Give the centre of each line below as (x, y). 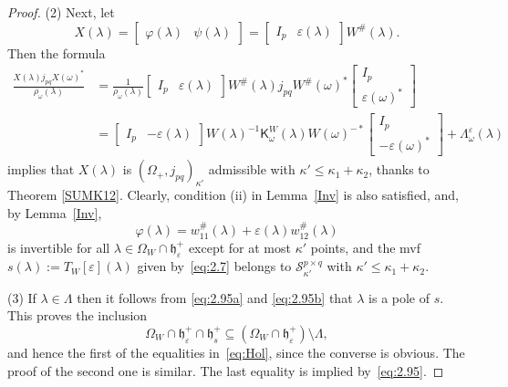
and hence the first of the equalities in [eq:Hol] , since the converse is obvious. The (236, 352)
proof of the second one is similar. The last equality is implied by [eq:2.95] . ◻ (226, 370)
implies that (41, 169)
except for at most (239, 247)
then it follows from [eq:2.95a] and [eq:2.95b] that (215, 297)
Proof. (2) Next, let (61, 12)
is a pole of (399, 297)
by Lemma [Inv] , (55, 212)
